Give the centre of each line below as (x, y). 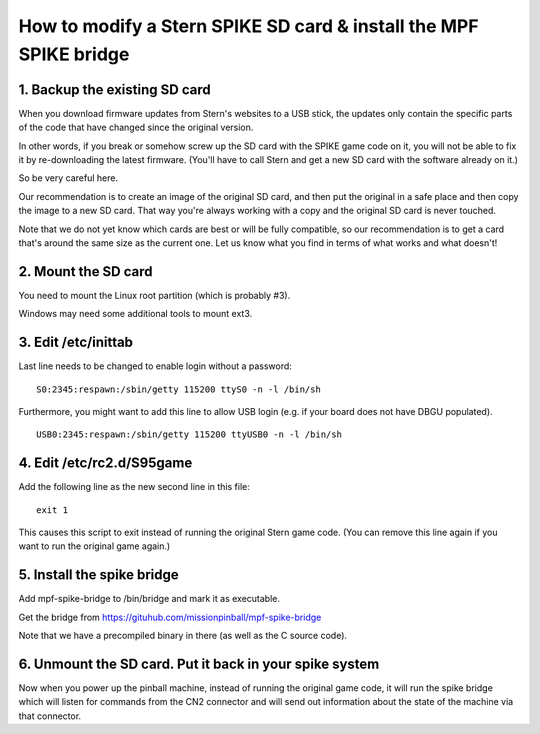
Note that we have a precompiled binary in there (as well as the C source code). (183, 636)
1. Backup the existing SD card (114, 89)
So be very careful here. (68, 178)
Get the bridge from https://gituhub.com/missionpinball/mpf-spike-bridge (170, 617)
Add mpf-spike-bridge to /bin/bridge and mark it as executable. (149, 599)
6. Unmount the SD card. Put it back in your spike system (199, 663)
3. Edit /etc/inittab (76, 342)
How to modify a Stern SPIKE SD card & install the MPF (248, 26)
